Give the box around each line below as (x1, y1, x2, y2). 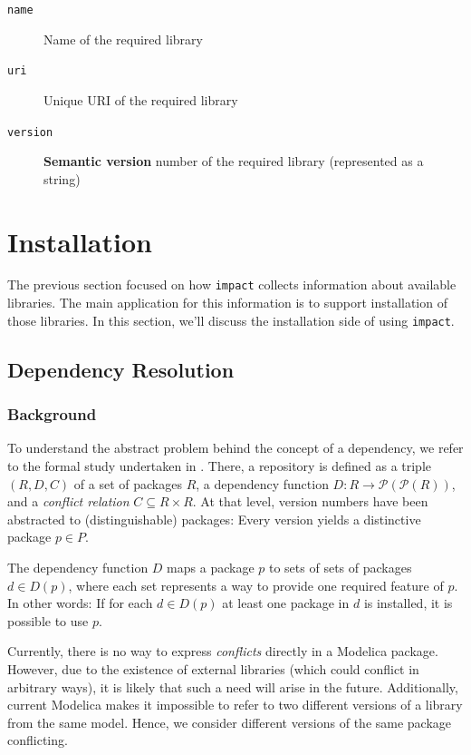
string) (43, 169, 81, 188)
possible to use (7, 611, 89, 630)
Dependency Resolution (7, 355, 235, 383)
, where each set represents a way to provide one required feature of (68, 575, 444, 594)
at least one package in (222, 593, 350, 613)
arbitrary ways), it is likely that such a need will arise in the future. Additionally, (7, 677, 458, 696)
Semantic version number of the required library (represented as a (43, 152, 424, 171)
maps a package (167, 557, 255, 576)
